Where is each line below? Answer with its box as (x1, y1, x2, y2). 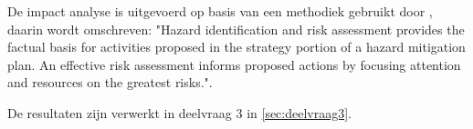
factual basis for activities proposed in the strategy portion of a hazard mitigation (7, 37, 466, 56)
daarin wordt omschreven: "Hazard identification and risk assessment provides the (7, 19, 465, 38)
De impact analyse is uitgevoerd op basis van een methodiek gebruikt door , (7, 2, 433, 20)
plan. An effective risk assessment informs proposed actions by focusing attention (7, 55, 461, 74)
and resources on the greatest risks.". (7, 73, 213, 92)
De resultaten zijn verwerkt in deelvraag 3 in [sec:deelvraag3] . (7, 103, 352, 122)
